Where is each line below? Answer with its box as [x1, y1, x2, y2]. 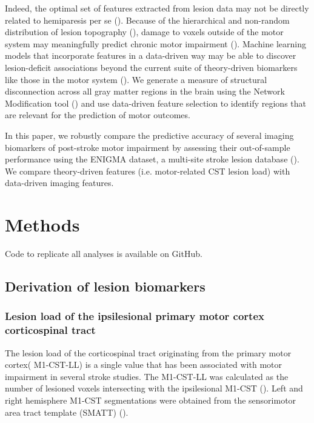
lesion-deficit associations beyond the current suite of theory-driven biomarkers [5, 61, 298, 73]
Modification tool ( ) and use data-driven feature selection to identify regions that [5, 96, 307, 109]
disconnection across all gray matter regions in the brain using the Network [5, 85, 285, 98]
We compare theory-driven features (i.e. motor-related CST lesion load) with [5, 164, 290, 177]
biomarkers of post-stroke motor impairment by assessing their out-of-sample [5, 141, 290, 153]
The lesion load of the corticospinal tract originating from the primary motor [5, 346, 292, 359]
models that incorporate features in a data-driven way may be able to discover [5, 49, 296, 62]
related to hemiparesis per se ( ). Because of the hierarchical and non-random [5, 13, 290, 26]
